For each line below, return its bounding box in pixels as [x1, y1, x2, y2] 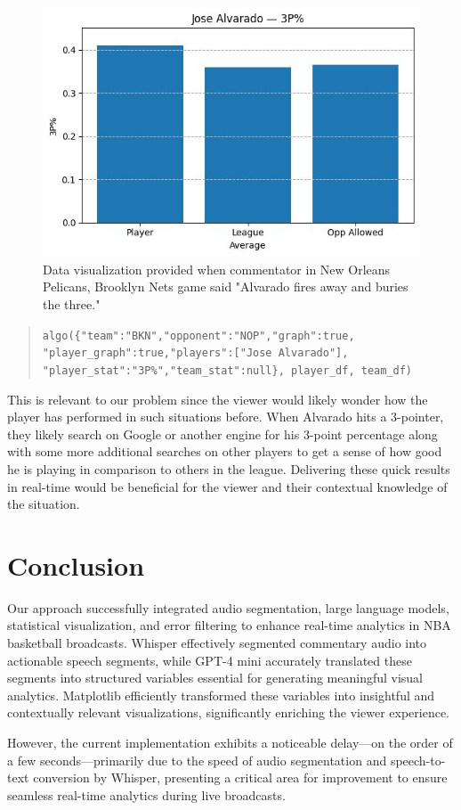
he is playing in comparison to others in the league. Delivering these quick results [7, 459, 450, 478]
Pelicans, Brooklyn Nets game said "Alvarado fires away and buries [43, 277, 408, 296]
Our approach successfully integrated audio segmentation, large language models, [7, 598, 449, 617]
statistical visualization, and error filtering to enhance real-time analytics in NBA [7, 616, 451, 634]
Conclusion [7, 546, 145, 583]
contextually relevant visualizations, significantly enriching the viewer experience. [7, 703, 450, 722]
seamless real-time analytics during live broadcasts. [7, 785, 286, 804]
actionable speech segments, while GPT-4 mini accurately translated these [7, 650, 412, 669]
